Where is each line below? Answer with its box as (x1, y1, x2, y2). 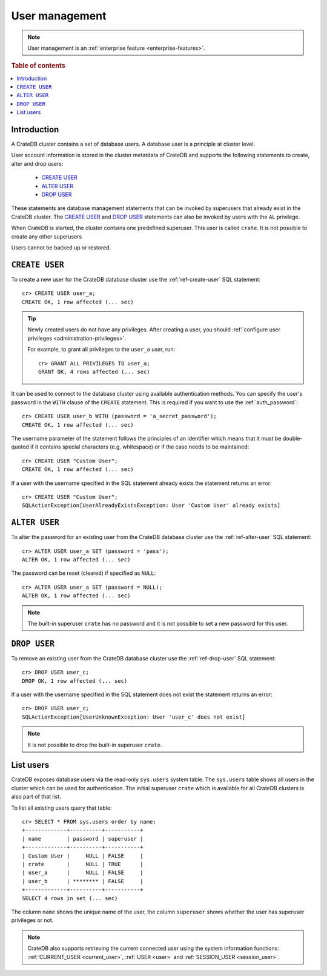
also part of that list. (11, 793, 62, 801)
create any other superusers (11, 232, 82, 240)
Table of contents (11, 61, 66, 70)
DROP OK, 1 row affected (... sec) (22, 677, 128, 684)
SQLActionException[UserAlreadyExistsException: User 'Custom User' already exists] (22, 502, 281, 509)
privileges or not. (11, 917, 54, 924)
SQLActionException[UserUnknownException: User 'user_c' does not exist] (22, 713, 246, 720)
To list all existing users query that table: (11, 804, 112, 812)
